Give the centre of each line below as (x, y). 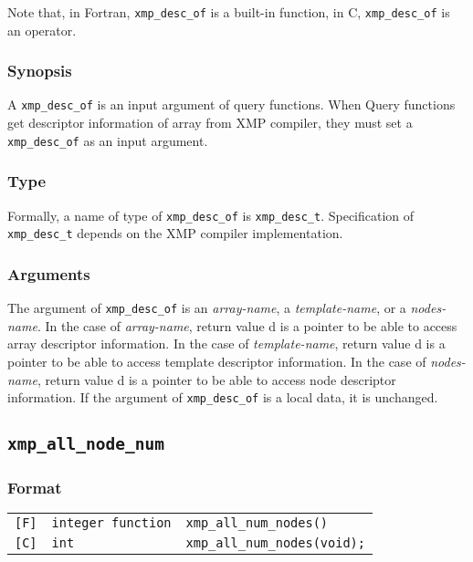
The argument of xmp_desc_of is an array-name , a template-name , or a (207, 308)
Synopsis (40, 71)
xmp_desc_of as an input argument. (108, 140)
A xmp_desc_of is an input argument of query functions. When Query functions (231, 104)
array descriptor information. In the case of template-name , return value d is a (226, 343)
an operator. (42, 30)
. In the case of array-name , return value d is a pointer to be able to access (247, 325)
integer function (111, 523)
